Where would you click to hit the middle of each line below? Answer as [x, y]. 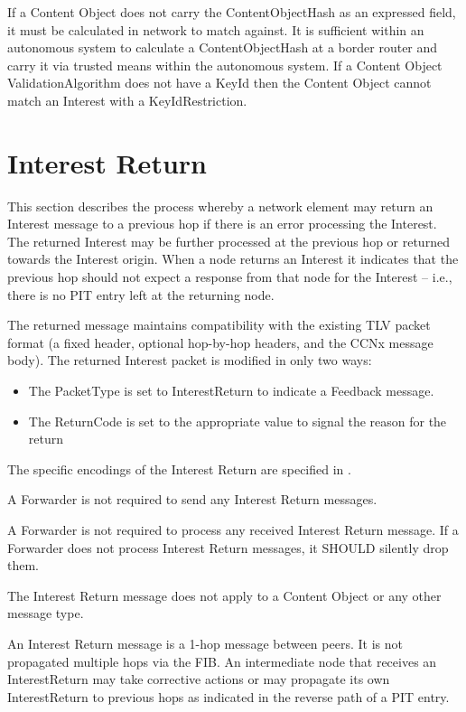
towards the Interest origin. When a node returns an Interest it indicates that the [233, 259]
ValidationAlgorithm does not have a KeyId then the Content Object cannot [219, 83]
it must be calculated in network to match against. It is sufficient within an [216, 29]
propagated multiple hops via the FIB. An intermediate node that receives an [222, 661]
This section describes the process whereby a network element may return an [220, 206]
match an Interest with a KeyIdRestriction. [127, 100]
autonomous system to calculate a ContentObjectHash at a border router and [223, 47]
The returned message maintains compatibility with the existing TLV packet [219, 325]
